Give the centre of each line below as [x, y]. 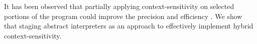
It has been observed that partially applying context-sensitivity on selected [119, 6]
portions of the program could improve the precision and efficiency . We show [123, 16]
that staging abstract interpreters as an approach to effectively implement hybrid [129, 26]
